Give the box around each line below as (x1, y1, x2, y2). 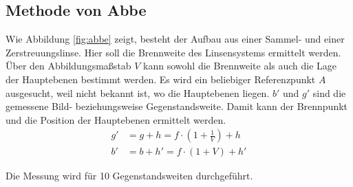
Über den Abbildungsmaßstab (6, 58, 131, 73)
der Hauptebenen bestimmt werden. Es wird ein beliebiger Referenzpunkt (6, 71, 316, 86)
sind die (312, 85, 346, 100)
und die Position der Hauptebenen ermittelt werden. (6, 112, 226, 126)
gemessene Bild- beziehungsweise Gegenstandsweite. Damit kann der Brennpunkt (6, 99, 348, 113)
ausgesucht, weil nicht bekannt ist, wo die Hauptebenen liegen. (6, 85, 270, 100)
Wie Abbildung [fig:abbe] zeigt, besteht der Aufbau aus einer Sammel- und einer (6, 32, 345, 46)
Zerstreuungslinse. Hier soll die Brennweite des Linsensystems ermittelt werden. (6, 45, 341, 59)
